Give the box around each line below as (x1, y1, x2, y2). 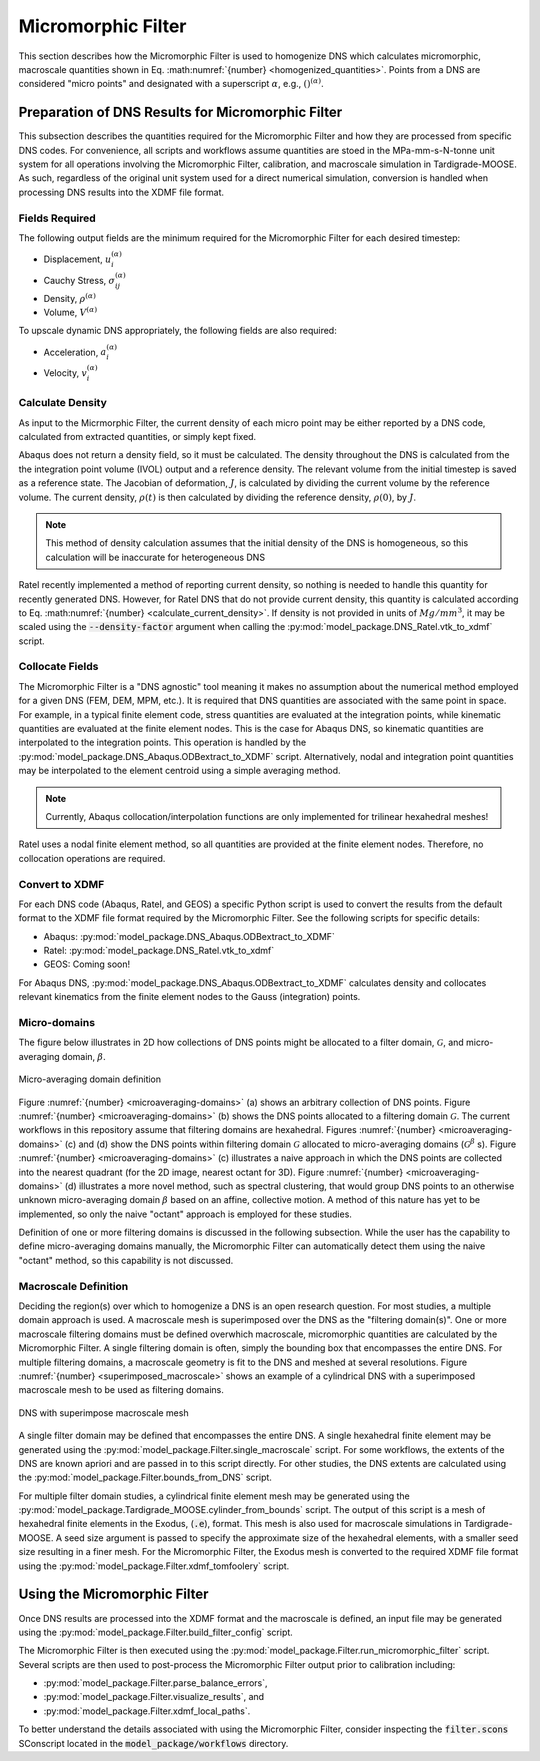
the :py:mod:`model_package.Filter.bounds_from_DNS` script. (18, 1471, 272, 1484)
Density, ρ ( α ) (43, 291, 97, 304)
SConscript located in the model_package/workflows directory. (18, 1737, 289, 1749)
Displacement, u (43, 253, 112, 265)
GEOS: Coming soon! (43, 958, 131, 970)
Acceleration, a (43, 346, 107, 358)
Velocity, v (43, 367, 88, 379)
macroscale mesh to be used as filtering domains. (18, 1384, 224, 1396)
